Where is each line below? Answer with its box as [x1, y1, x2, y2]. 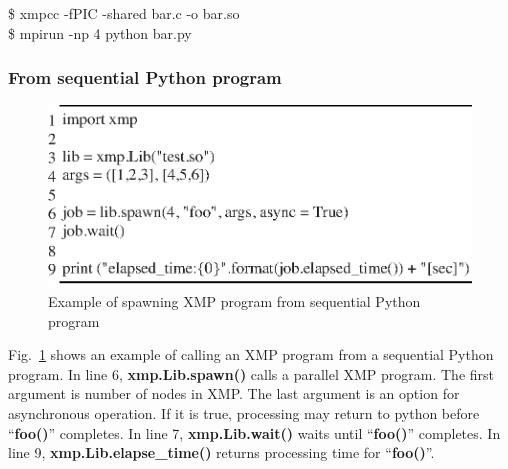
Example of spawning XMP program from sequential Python [48, 291, 421, 312]
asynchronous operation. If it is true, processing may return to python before [8, 403, 480, 424]
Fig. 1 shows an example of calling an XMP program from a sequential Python [8, 344, 494, 365]
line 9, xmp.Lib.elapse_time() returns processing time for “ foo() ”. [8, 442, 435, 463]
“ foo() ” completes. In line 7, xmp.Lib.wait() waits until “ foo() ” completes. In [8, 422, 501, 443]
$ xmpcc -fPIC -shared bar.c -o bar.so [8, 3, 240, 23]
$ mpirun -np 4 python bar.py [8, 22, 192, 43]
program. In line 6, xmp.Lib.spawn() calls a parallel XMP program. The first [8, 363, 494, 384]
